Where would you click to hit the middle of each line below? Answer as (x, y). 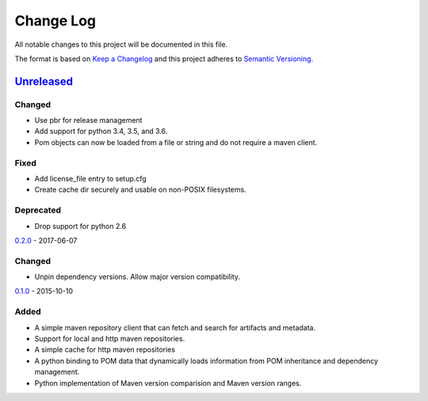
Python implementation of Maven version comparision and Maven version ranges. (168, 383)
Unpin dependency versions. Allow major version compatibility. (138, 277)
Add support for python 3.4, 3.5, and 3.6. (101, 132)
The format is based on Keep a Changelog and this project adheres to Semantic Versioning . (164, 59)
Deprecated (38, 210)
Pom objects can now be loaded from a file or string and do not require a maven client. (176, 142)
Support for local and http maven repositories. (110, 338)
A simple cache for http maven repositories (105, 349)
